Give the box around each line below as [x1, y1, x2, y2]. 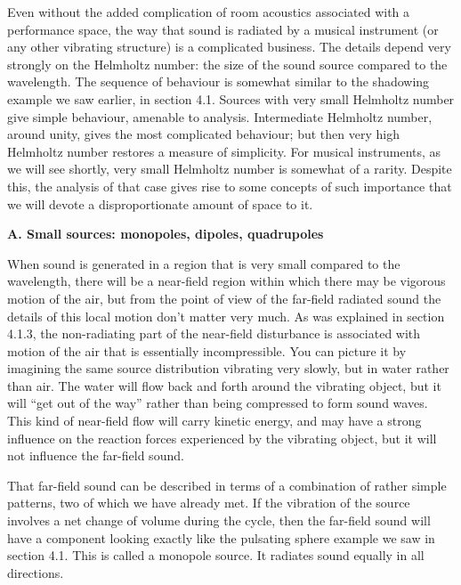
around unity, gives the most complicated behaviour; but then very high [7, 125, 400, 143]
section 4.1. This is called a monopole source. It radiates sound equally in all [7, 546, 425, 565]
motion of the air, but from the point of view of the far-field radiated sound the [7, 288, 441, 307]
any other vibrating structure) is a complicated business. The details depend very [7, 37, 451, 56]
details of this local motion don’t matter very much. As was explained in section [7, 306, 445, 325]
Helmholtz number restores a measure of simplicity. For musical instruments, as [7, 142, 441, 160]
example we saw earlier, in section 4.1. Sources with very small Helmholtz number [7, 89, 455, 108]
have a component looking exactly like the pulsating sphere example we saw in [7, 528, 435, 547]
